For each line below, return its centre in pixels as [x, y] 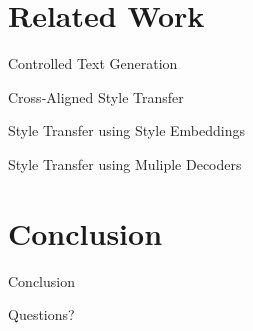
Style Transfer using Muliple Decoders [125, 163]
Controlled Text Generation [93, 63]
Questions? [41, 314]
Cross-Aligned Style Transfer [96, 96]
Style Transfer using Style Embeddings [126, 130]
